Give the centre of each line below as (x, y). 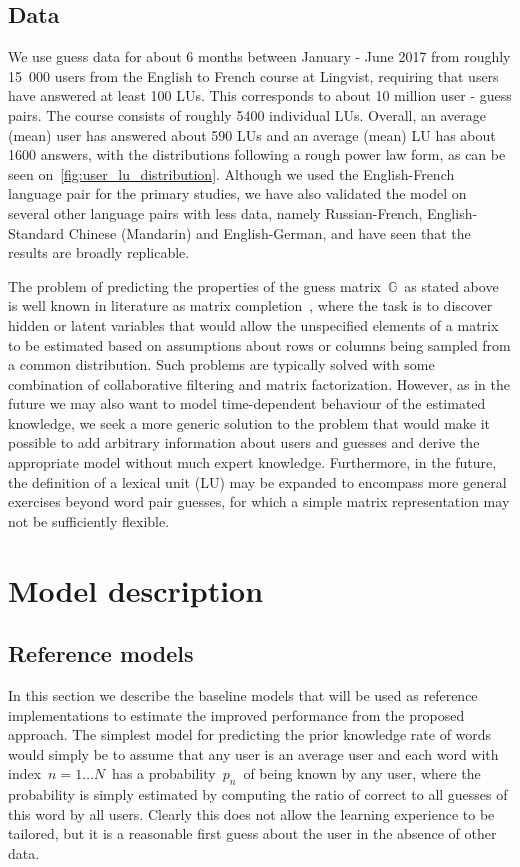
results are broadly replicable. (99, 252)
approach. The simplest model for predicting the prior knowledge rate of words (250, 734)
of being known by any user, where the (362, 773)
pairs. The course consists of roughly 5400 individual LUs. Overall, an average (247, 114)
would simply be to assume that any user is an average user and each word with (253, 753)
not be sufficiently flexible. (89, 520)
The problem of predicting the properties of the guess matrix (194, 285)
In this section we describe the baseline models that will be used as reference (243, 695)
